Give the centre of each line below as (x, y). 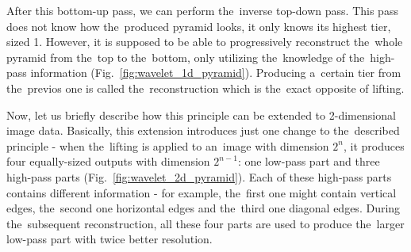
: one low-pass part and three (309, 161)
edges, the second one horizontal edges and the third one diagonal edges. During (204, 208)
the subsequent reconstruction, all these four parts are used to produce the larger (205, 223)
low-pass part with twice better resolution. (109, 239)
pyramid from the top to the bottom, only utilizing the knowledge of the (186, 57)
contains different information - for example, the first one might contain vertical (202, 192)
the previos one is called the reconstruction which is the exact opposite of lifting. (205, 88)
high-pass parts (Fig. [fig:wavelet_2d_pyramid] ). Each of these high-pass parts (199, 176)
